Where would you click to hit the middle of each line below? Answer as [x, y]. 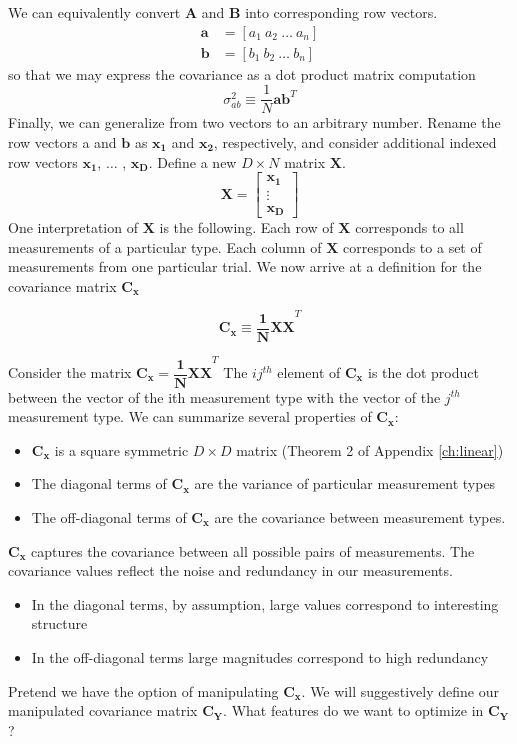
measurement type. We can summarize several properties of [190, 416]
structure [59, 623]
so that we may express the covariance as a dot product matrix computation [242, 73]
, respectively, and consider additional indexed [355, 141]
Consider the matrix [70, 372]
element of [309, 372]
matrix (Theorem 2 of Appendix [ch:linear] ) [370, 449]
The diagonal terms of [99, 483]
